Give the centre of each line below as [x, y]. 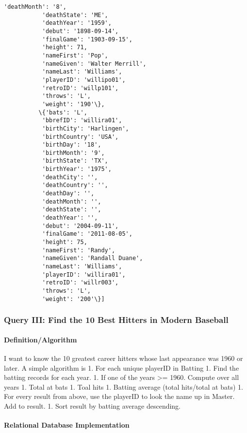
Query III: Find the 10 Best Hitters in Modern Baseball [116, 320]
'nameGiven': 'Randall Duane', [92, 258]
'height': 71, [65, 47]
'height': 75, [65, 242]
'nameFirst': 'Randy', [79, 250]
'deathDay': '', [68, 194]
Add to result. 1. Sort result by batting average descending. [92, 405]
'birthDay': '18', [72, 145]
